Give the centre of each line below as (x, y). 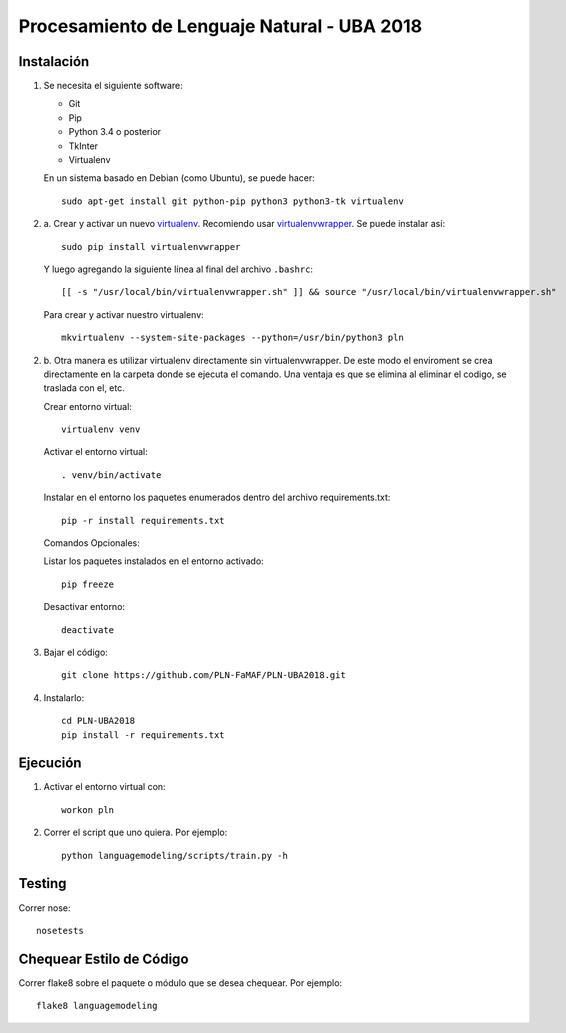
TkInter (83, 146)
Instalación (54, 61)
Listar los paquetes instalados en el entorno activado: (153, 561)
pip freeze (88, 584)
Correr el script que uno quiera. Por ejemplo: (135, 832)
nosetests (60, 930)
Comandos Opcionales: (91, 543)
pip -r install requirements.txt (143, 520)
